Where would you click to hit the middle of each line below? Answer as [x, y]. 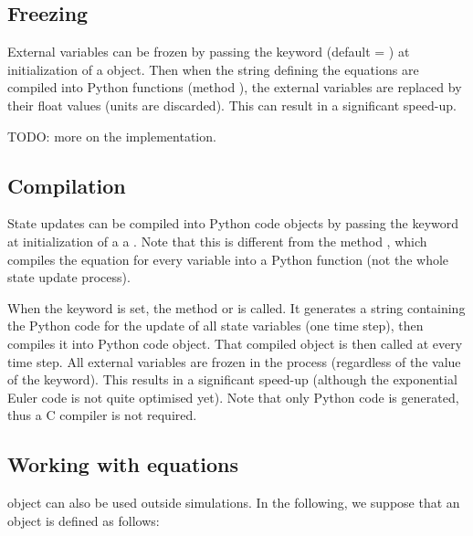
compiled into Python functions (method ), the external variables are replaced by [235, 87]
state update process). [69, 277]
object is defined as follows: [84, 520]
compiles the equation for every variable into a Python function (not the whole [228, 259]
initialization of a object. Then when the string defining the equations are [213, 69]
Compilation [67, 185]
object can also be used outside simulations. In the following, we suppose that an [234, 503]
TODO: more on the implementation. [112, 136]
